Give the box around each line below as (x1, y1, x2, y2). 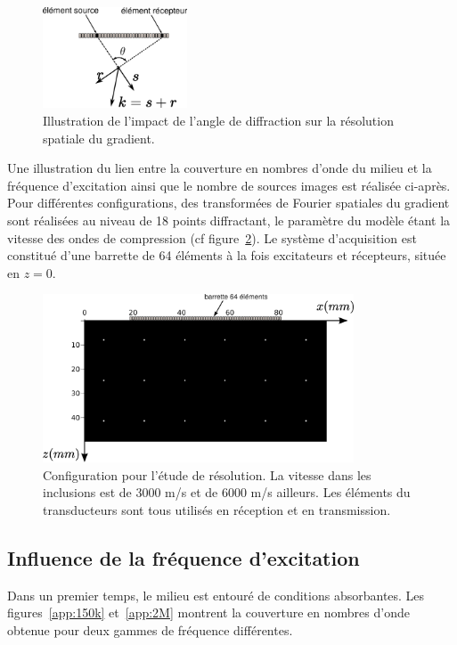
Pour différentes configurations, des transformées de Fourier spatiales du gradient (7, 193, 450, 212)
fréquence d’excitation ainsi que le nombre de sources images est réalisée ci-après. (7, 176, 451, 194)
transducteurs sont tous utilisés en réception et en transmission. (43, 501, 391, 519)
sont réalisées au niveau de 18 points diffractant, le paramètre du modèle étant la (7, 210, 451, 229)
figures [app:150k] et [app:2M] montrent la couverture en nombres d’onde (7, 603, 410, 622)
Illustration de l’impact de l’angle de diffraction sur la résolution (43, 110, 394, 129)
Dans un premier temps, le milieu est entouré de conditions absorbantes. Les (7, 585, 425, 604)
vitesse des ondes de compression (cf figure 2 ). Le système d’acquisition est (7, 228, 417, 247)
